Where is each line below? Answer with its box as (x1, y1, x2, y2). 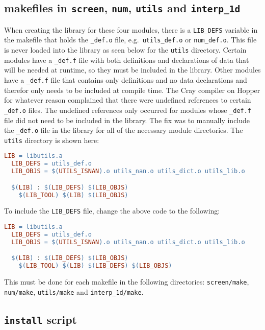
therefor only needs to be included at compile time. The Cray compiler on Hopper (4, 84, 260, 95)
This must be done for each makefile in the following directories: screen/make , (4, 276, 249, 287)
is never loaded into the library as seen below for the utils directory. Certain (4, 44, 247, 55)
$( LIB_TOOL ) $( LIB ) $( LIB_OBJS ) (18, 191, 128, 199)
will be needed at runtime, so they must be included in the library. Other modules (4, 64, 261, 75)
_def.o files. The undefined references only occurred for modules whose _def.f (4, 104, 252, 115)
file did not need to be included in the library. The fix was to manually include (4, 114, 250, 125)
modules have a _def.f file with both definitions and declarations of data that (4, 54, 249, 65)
